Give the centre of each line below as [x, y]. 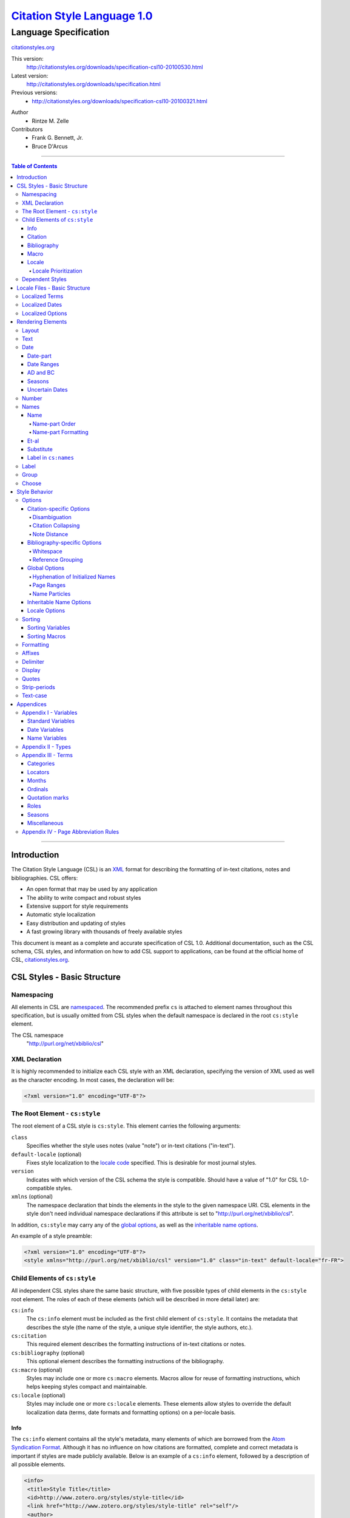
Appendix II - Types [46, 746]
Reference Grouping [58, 560]
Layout [31, 330]
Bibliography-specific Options [65, 543]
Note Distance [50, 534]
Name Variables [47, 738]
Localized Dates [42, 305]
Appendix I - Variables [50, 713]
